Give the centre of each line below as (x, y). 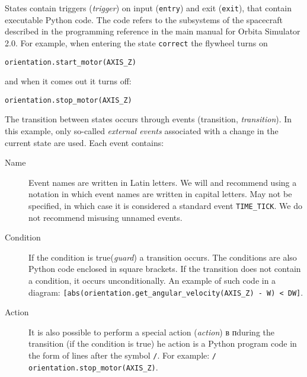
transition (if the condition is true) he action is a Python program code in (163, 343)
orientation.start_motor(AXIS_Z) (71, 62)
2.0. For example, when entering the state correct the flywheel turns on (136, 42)
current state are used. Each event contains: (84, 142)
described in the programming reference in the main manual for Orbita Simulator (153, 31)
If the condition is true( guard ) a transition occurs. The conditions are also (163, 257)
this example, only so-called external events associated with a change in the (142, 131)
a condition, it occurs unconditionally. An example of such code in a (152, 280)
